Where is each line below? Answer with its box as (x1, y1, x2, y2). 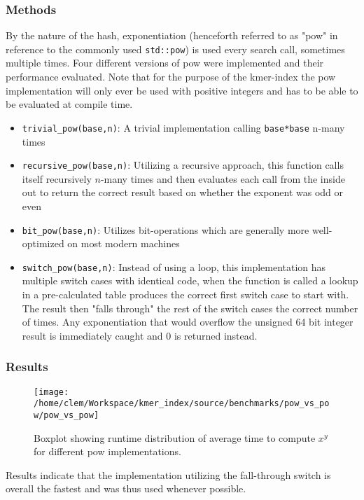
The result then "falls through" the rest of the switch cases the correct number (22, 300, 358, 315)
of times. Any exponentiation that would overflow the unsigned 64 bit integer (22, 314, 353, 329)
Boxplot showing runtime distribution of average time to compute (34, 430, 316, 445)
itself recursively (22, 171, 92, 186)
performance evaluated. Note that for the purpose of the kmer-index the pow (6, 69, 336, 84)
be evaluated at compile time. (6, 97, 133, 111)
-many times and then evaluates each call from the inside (100, 171, 345, 186)
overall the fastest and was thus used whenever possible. (6, 481, 246, 496)
